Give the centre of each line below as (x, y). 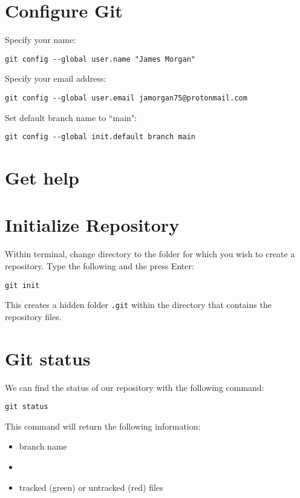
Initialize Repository (92, 225)
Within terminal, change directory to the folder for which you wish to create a (150, 254)
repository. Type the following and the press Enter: (99, 265)
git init (22, 285)
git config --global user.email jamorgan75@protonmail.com (126, 98)
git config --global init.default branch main (100, 137)
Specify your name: (41, 40)
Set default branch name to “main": (71, 117)
